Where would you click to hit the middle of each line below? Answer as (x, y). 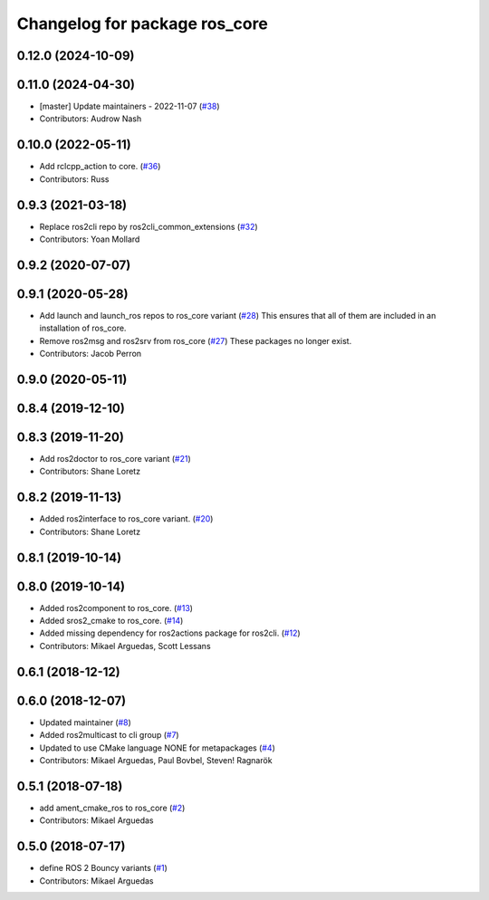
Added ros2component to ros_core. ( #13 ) (116, 608)
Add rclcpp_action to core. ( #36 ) (100, 167)
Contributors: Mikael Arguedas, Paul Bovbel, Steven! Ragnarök (156, 760)
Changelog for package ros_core (143, 24)
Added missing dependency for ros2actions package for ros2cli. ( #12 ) (170, 633)
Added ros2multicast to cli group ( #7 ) (110, 735)
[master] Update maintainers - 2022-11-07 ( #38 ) (130, 106)
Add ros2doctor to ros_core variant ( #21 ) (115, 459)
